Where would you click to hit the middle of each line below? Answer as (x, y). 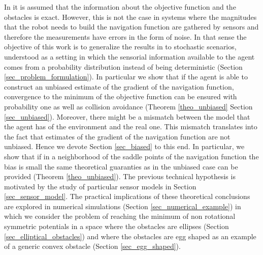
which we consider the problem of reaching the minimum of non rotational (120, 216)
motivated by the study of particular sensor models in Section (100, 186)
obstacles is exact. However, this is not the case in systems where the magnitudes (130, 17)
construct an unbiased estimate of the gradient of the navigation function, (119, 86)
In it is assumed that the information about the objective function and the (120, 7)
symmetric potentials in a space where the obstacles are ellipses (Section (117, 226)
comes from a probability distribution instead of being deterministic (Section (123, 66)
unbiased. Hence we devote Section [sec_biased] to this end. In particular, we (124, 146)
